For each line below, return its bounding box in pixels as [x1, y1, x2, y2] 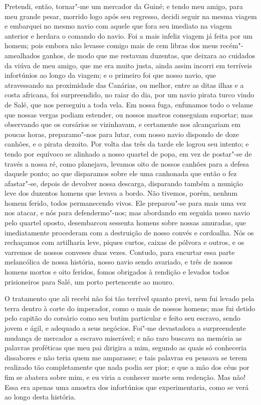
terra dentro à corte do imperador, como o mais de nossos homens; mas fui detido [5, 303, 255, 313]
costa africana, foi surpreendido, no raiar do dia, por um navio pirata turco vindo [5, 89, 254, 100]
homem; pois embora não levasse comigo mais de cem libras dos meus [5, 40, 218, 51]
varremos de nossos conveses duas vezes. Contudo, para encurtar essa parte [5, 246, 235, 257]
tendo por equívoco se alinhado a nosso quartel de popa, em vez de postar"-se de [5, 148, 252, 159]
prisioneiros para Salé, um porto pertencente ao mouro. [5, 276, 174, 287]
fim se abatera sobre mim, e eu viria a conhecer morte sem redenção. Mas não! [5, 371, 246, 382]
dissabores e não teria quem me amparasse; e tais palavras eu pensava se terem [5, 352, 247, 362]
